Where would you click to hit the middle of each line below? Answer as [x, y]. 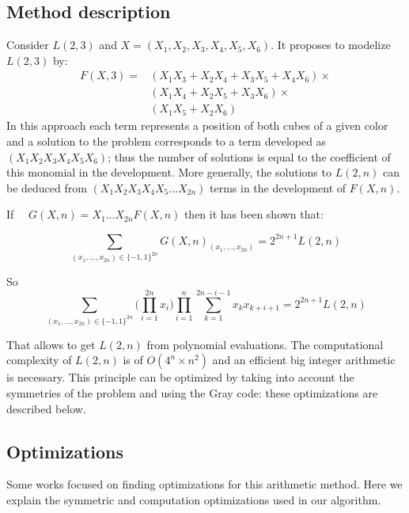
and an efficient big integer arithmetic [304, 360]
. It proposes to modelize [331, 45]
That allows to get [51, 344]
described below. [46, 408]
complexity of [39, 360]
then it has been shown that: [254, 214]
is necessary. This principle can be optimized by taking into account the [180, 377]
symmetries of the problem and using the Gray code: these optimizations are [192, 393]
